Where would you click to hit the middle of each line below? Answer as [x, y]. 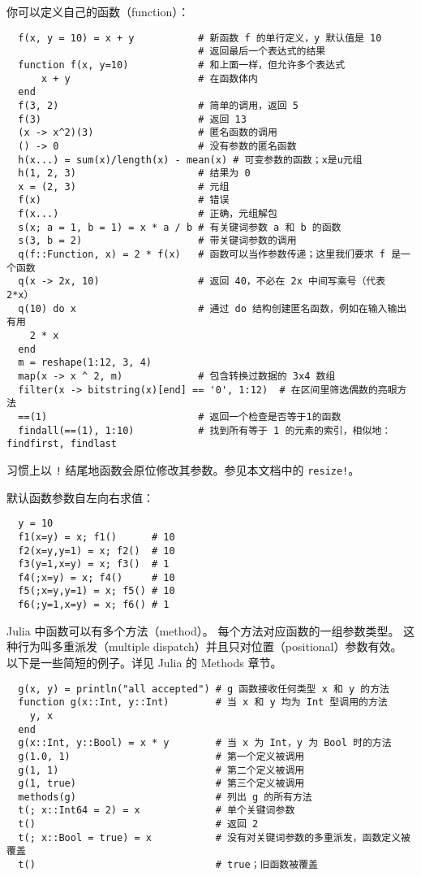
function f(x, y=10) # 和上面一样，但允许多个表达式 [182, 65]
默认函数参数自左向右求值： [80, 497]
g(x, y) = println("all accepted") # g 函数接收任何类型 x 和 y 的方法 [204, 689]
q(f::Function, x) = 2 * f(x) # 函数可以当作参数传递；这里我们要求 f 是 [210, 255]
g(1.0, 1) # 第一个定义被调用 [161, 756]
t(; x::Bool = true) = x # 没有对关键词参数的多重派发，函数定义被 [214, 837]
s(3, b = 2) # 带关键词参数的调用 [157, 241]
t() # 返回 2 [138, 824]
